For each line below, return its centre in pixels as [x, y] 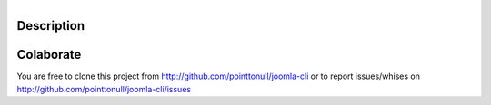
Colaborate [49, 55]
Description [51, 26]
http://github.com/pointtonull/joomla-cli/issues [104, 89]
